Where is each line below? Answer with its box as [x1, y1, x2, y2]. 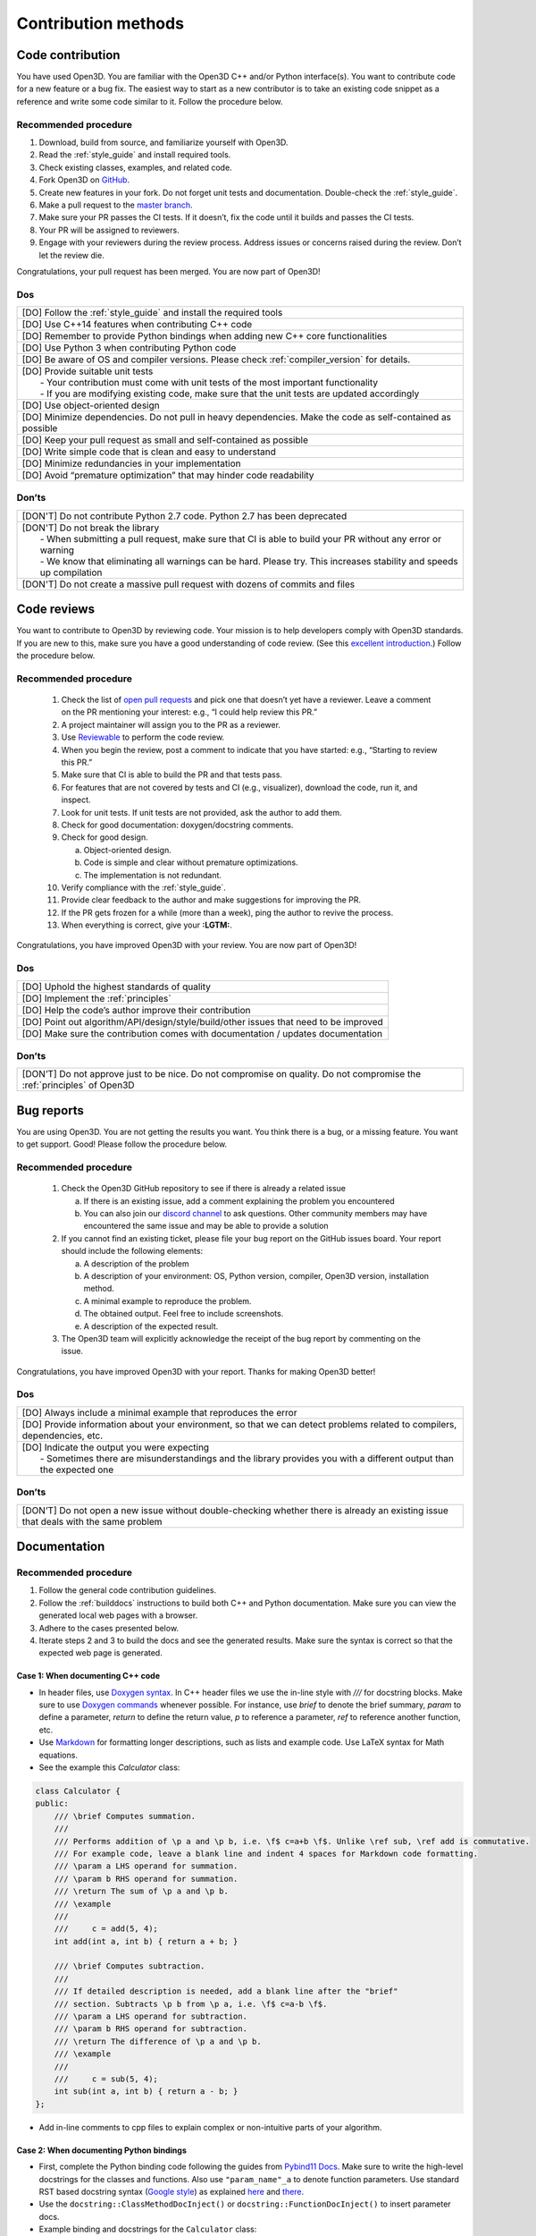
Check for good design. [61, 832, 148, 843]
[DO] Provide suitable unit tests [21, 365, 154, 377]
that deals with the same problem [21, 1515, 163, 1528]
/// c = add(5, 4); [54, 1924, 158, 1934]
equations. [38, 1749, 78, 1760]
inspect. [61, 794, 91, 805]
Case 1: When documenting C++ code [16, 1671, 161, 1681]
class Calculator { [35, 1786, 121, 1796]
